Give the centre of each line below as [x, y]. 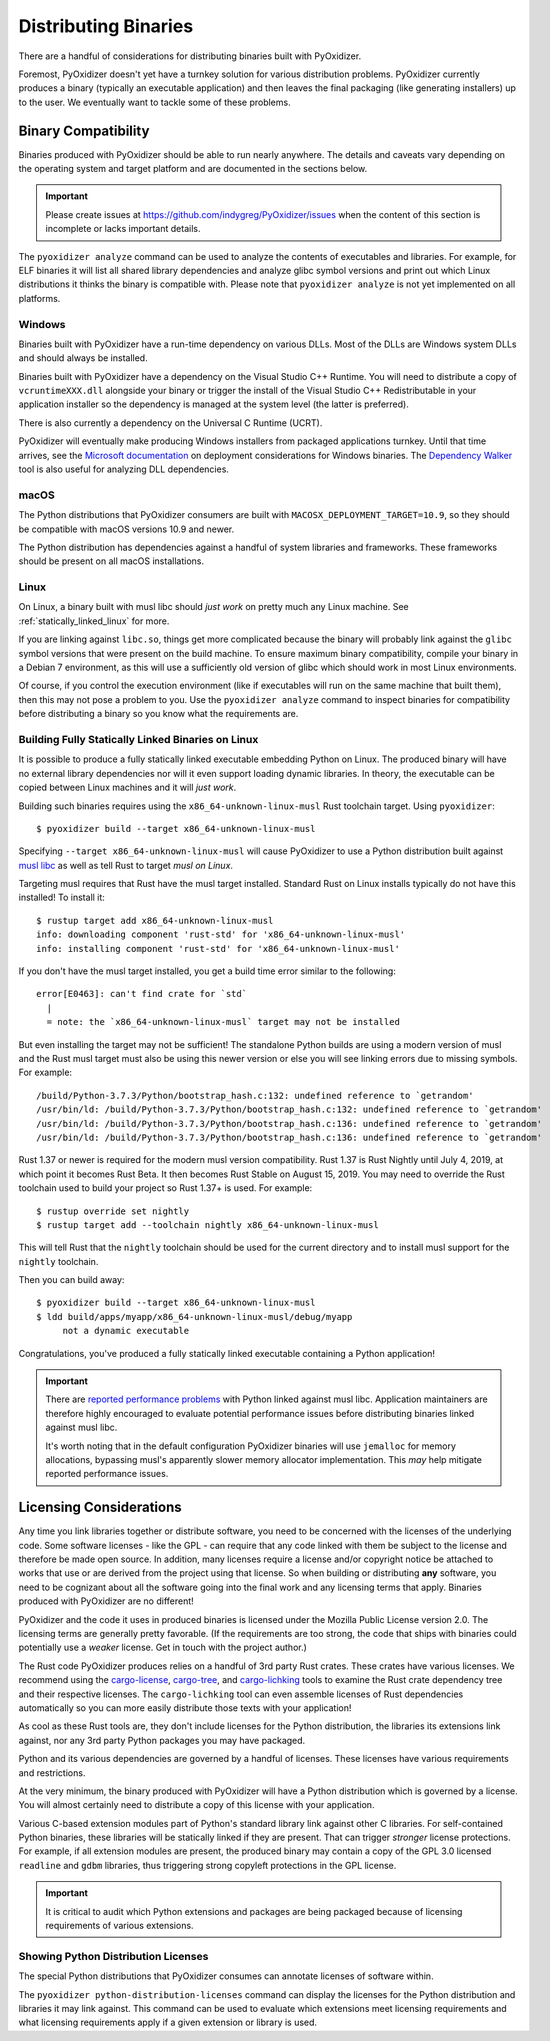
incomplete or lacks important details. [123, 229]
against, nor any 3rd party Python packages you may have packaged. [162, 1740]
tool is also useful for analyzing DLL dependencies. [124, 469]
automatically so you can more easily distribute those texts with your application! [185, 1707]
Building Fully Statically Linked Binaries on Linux [138, 739]
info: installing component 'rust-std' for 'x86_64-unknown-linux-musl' [218, 948]
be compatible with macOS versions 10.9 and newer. [126, 529]
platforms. [39, 298]
